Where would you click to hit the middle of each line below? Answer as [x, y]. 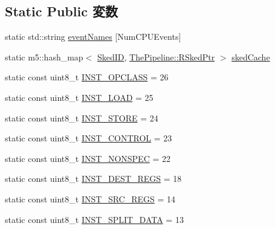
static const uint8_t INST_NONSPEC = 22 [88, 158]
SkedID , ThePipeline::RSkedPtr [156, 56]
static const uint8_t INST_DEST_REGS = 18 [93, 179]
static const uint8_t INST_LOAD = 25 [79, 97]
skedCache [251, 56]
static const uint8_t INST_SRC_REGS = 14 [90, 198]
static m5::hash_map [44, 56]
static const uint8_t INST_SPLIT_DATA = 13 [94, 219]
